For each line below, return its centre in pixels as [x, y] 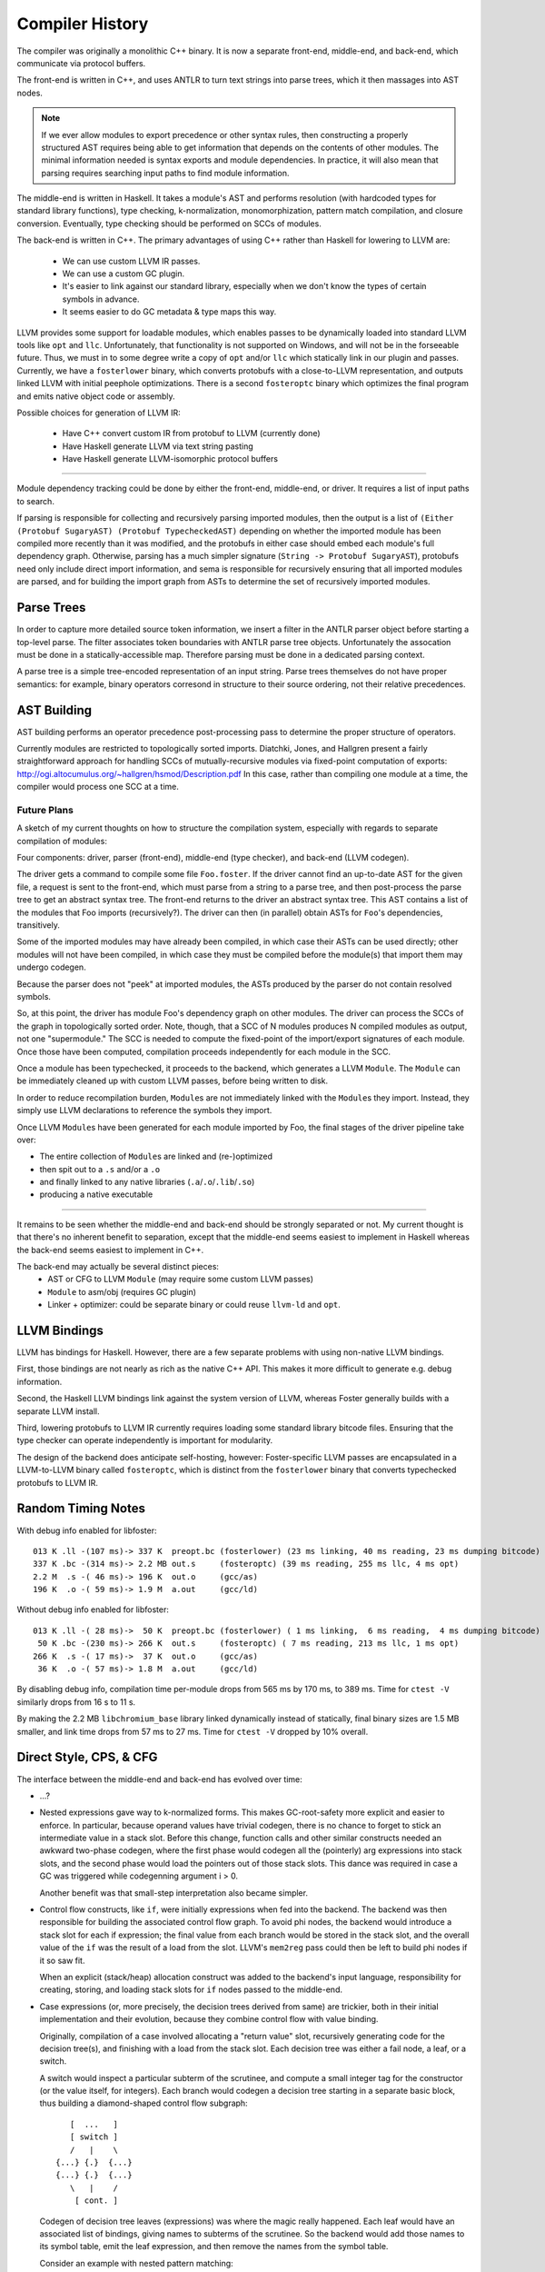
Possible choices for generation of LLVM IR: [99, 413]
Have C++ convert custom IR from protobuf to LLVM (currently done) [191, 433]
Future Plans [45, 810]
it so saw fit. [62, 1960]
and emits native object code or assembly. [96, 396]
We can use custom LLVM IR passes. [131, 261]
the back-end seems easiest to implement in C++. [110, 1250]
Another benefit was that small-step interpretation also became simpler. [174, 1893]
